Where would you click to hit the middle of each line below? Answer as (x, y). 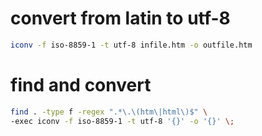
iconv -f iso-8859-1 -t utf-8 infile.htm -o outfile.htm (131, 45)
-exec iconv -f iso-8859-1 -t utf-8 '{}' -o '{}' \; (122, 121)
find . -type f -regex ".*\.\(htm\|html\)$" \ (109, 112)
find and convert (81, 85)
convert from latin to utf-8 (120, 18)
